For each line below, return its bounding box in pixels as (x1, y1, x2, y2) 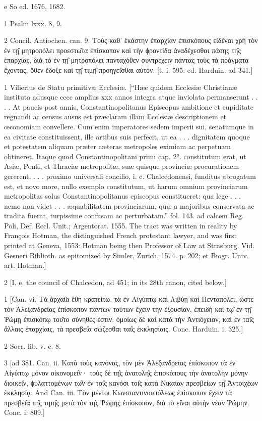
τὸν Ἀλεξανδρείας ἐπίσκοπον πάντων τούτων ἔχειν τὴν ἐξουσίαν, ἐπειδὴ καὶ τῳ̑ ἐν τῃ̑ (4, 304, 251, 314)
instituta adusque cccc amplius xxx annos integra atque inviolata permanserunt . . (4, 91, 258, 102)
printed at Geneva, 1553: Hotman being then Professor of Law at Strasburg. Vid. (4, 240, 255, 251)
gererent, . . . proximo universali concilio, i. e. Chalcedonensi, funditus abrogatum (4, 170, 256, 181)
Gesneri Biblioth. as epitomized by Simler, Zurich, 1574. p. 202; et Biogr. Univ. (4, 250, 249, 260)
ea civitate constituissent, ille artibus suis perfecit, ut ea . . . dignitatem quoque (4, 131, 250, 142)
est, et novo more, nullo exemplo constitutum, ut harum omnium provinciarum (4, 180, 248, 191)
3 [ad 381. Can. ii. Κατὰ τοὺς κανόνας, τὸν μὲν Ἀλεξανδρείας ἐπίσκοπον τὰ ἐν (4, 357, 236, 368)
